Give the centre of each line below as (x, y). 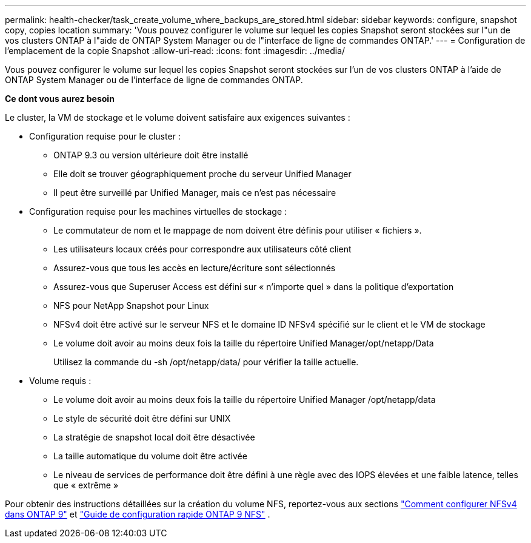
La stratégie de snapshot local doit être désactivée (154, 437)
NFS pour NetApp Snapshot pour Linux (131, 305)
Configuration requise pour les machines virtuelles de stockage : (158, 211)
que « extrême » (86, 485)
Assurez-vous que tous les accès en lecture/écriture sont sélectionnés (195, 268)
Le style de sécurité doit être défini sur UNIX (142, 418)
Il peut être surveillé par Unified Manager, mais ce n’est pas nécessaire (195, 193)
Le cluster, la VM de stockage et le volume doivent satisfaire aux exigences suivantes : (178, 117)
